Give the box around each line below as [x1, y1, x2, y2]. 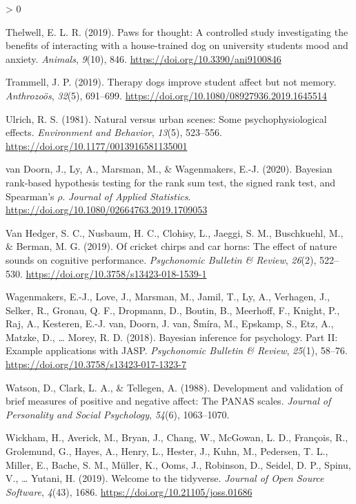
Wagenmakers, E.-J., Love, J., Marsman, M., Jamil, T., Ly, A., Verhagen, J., [6, 289, 330, 304]
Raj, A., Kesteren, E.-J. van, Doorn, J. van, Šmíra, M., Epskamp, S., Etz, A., [6, 316, 334, 331]
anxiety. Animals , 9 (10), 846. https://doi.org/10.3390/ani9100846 [6, 51, 281, 66]
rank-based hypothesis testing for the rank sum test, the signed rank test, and [6, 175, 335, 189]
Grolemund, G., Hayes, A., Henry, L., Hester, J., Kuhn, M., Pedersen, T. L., [6, 444, 328, 458]
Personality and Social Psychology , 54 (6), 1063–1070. [6, 407, 230, 421]
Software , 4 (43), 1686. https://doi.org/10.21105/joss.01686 [6, 484, 253, 498]
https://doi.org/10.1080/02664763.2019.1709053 [6, 202, 208, 217]
